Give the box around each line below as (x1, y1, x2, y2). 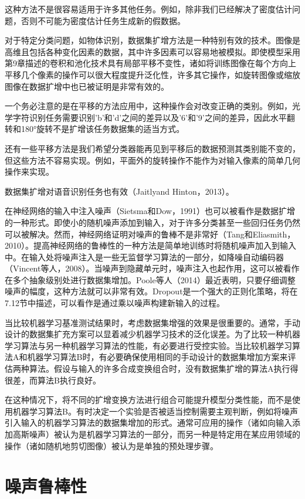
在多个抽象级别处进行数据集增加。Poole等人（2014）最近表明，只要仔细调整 (5, 273, 296, 286)
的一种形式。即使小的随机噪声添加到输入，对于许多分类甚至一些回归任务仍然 (5, 216, 300, 228)
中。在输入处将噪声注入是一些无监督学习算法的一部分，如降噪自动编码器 (5, 250, 284, 263)
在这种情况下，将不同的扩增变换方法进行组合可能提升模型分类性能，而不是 (5, 393, 292, 406)
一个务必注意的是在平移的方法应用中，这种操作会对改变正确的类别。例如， (5, 100, 292, 112)
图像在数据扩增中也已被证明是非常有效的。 (5, 80, 169, 92)
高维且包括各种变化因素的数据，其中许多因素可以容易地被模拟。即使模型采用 (5, 45, 300, 57)
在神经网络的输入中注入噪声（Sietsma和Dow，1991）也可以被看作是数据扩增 (5, 205, 295, 217)
